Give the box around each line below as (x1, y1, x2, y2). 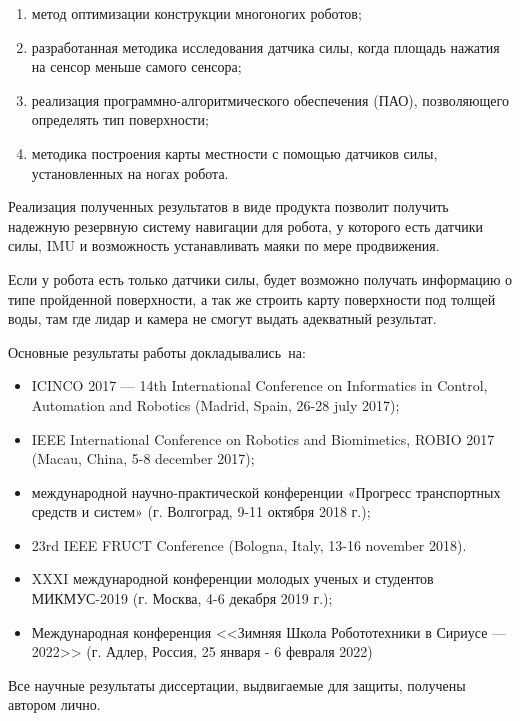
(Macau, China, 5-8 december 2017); (31, 448, 255, 469)
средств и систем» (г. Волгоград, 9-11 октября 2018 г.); (31, 501, 371, 522)
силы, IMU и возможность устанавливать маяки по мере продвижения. (8, 235, 440, 256)
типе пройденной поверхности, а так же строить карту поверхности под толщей (8, 288, 496, 309)
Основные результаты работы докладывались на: (8, 341, 306, 362)
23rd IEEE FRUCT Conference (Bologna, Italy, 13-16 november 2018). (31, 534, 467, 555)
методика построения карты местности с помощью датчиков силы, (31, 142, 438, 163)
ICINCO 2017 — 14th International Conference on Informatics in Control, (31, 375, 488, 396)
